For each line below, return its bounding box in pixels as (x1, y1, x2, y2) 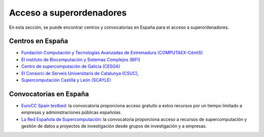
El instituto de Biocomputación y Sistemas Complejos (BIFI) (21, 57, 140, 62)
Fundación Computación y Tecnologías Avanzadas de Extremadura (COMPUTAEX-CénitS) (21, 50, 203, 56)
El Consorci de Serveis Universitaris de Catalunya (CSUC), (21, 70, 139, 76)
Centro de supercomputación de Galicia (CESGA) (21, 63, 121, 69)
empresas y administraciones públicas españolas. (21, 110, 122, 116)
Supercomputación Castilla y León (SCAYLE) (21, 77, 111, 83)
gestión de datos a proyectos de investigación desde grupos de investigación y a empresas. (21, 123, 207, 129)
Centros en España (9, 37, 68, 45)
